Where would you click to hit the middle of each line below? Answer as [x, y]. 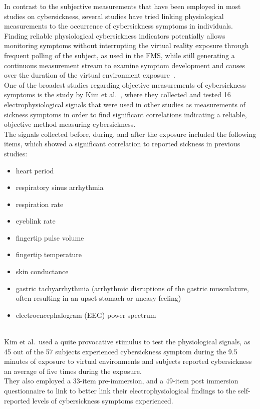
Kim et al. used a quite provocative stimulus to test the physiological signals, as [127, 342]
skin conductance [42, 271]
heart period [35, 170]
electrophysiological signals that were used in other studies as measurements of [125, 104]
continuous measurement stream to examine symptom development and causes [125, 65]
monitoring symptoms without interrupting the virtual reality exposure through [126, 45]
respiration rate [40, 204]
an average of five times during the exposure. [73, 371]
